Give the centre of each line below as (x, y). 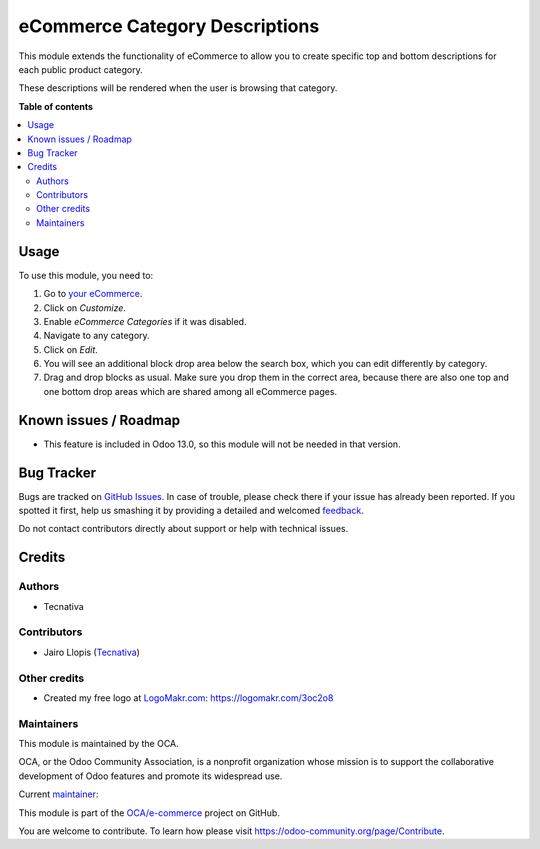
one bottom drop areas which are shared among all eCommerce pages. (190, 391)
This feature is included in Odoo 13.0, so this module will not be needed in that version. (222, 444)
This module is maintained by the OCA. (98, 744)
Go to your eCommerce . (93, 294)
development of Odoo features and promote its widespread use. (150, 776)
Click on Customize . (85, 307)
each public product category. (81, 69)
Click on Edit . (71, 349)
